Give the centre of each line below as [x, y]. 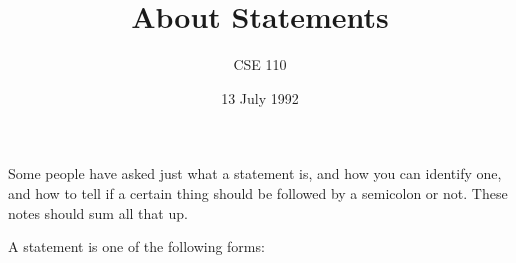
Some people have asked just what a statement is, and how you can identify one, [255, 173]
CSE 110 [260, 64]
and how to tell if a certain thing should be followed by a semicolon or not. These [258, 192]
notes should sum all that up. [98, 212]
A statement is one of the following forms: [136, 246]
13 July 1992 [260, 97]
